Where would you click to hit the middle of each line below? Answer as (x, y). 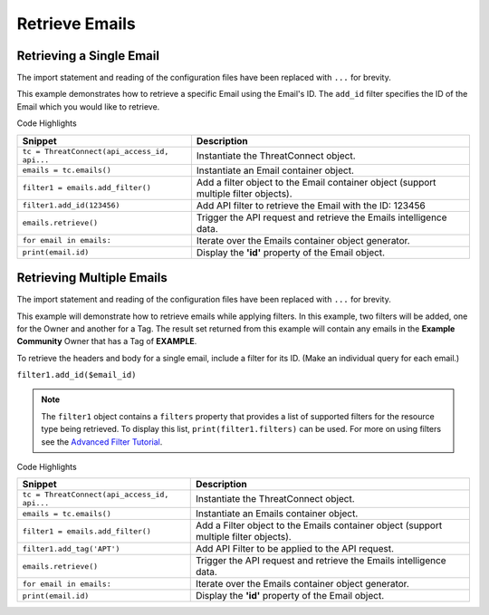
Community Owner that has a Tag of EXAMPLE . (107, 341)
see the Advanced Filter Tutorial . (102, 442)
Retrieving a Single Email (88, 56)
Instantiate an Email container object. (275, 170)
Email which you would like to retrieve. (88, 106)
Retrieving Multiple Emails (92, 278)
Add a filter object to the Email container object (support (316, 182)
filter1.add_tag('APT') (71, 548)
